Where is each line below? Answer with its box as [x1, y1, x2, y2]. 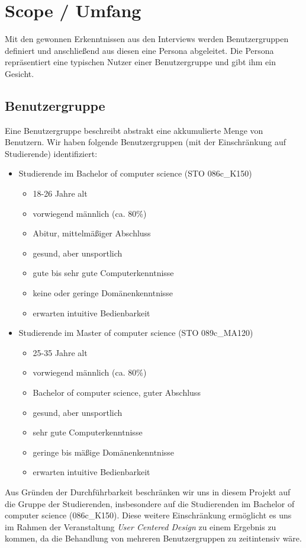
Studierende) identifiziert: [5, 147, 98, 159]
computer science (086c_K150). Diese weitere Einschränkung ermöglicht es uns [5, 509, 292, 521]
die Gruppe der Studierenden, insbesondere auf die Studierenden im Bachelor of [5, 497, 295, 509]
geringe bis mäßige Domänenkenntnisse [33, 446, 175, 458]
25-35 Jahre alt [33, 346, 88, 358]
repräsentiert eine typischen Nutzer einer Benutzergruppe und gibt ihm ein [5, 56, 276, 68]
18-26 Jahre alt [33, 187, 88, 200]
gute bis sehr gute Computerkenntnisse [33, 267, 174, 279]
